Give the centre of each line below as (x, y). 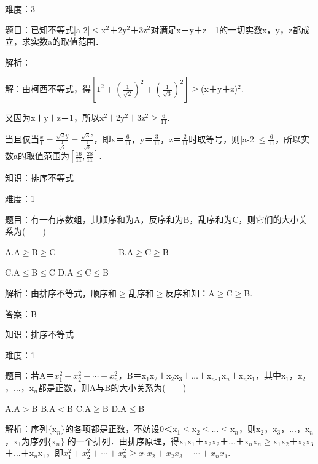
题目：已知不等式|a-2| (48, 29)
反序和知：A (190, 293)
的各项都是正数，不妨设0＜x (121, 429)
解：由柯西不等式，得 (48, 89)
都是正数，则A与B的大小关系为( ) (112, 388)
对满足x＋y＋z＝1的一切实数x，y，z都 (226, 29)
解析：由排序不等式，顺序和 (61, 293)
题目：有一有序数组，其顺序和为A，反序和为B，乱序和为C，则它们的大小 (152, 219)
